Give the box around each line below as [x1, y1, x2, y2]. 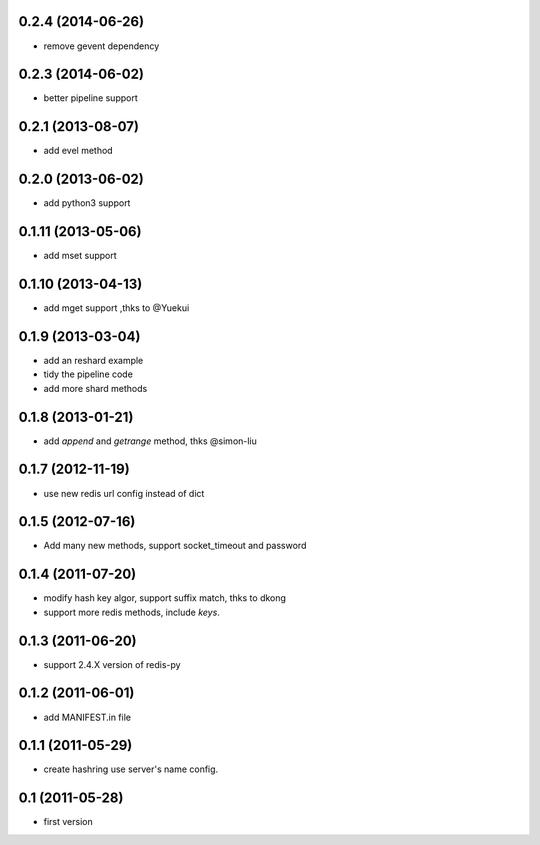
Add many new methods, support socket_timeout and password [43, 540, 307, 552]
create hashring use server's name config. [43, 763, 219, 775]
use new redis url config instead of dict [43, 487, 205, 499]
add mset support [43, 250, 117, 262]
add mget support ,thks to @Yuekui [43, 302, 190, 314]
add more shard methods [43, 382, 148, 394]
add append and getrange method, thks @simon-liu [43, 435, 257, 447]
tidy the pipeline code [43, 368, 134, 380]
